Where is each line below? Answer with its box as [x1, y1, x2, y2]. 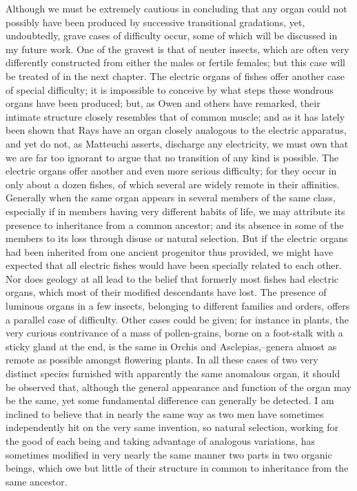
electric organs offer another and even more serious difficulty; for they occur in [6, 163, 337, 178]
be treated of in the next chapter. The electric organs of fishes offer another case [6, 68, 345, 83]
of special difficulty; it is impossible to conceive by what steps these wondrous [6, 82, 334, 97]
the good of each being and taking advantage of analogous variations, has [6, 434, 316, 448]
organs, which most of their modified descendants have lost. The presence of [6, 285, 327, 299]
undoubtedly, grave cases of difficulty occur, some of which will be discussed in [6, 28, 338, 43]
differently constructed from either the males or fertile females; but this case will [6, 55, 345, 70]
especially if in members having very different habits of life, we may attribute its [6, 203, 345, 218]
